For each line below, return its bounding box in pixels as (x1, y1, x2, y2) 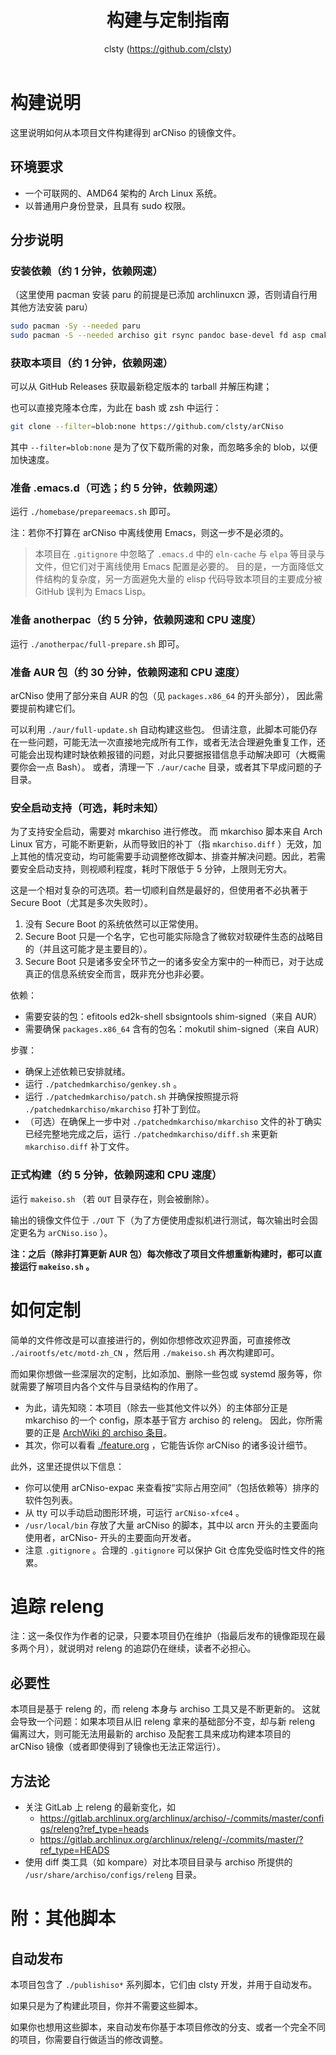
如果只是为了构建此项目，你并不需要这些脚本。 (10, 2000, 203, 2012)
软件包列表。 (24, 1494, 78, 1506)
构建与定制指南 (106, 9, 230, 32)
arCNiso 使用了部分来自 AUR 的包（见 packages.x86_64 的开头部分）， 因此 (10, 690, 315, 701)
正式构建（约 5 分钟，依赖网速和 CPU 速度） (10, 1168, 223, 1182)
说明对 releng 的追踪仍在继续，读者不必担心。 (66, 1642, 257, 1655)
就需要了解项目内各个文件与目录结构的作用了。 (10, 1380, 203, 1392)
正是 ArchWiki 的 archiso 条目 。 (42, 1426, 173, 1438)
